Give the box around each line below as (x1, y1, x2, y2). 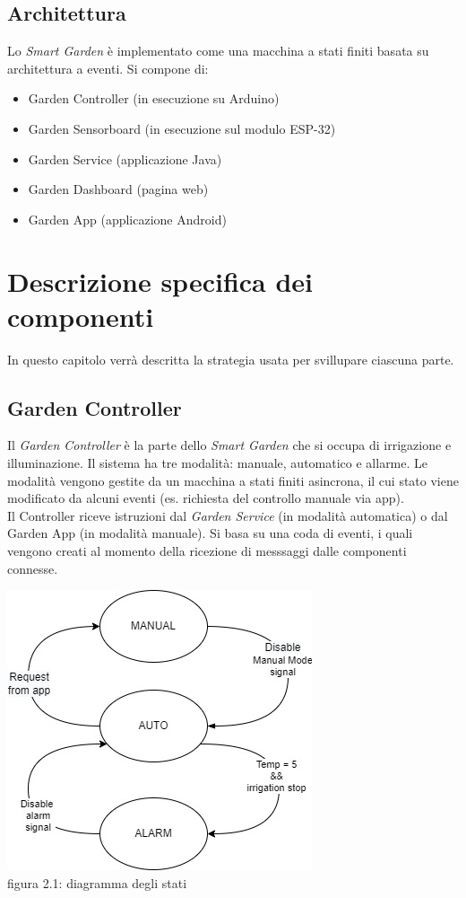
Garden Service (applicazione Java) (28, 149, 222, 168)
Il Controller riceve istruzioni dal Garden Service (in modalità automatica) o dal (7, 506, 448, 524)
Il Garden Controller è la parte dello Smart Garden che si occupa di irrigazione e (7, 436, 452, 454)
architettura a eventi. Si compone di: (7, 58, 209, 77)
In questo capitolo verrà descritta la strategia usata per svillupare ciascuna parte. (7, 349, 454, 368)
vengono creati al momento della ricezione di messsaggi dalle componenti (7, 541, 407, 560)
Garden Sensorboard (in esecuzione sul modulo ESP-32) (28, 119, 336, 137)
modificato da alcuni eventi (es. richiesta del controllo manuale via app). (7, 489, 404, 507)
